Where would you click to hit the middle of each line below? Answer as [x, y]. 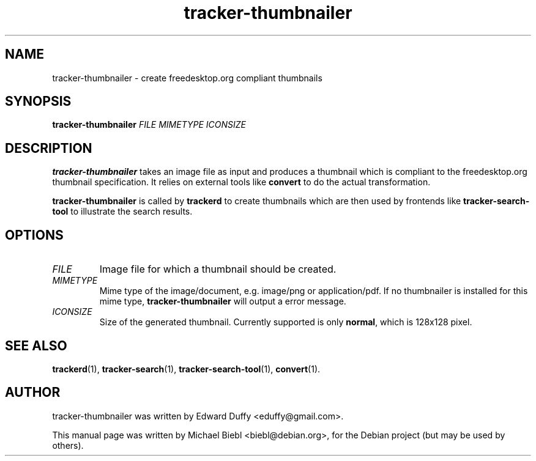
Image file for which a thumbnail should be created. [218, 269]
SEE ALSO [36, 345]
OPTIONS [34, 235]
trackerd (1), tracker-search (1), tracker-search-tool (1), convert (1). [186, 369]
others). [68, 445]
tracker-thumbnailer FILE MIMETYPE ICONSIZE [149, 125]
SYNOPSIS [38, 101]
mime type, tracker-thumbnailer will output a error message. [223, 301]
